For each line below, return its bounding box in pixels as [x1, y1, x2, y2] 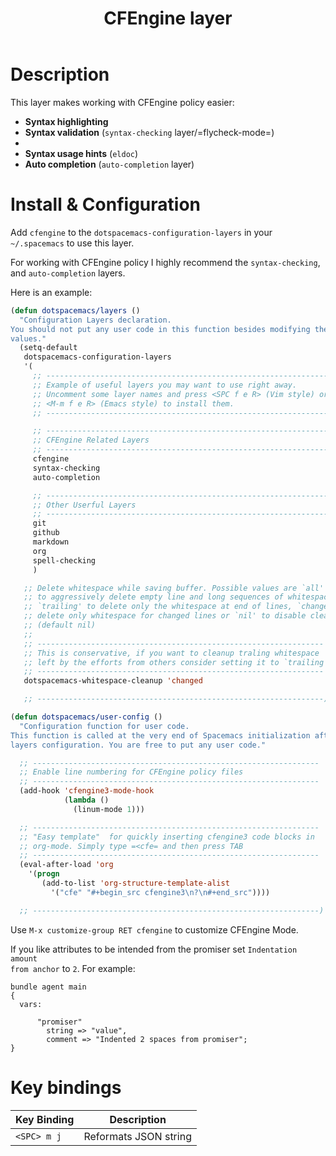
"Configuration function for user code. [19, 721, 190, 731]
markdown [32, 537, 70, 547]
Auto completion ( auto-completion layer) [24, 158, 195, 170]
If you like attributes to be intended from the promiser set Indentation [10, 943, 298, 955]
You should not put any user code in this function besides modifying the [10, 324, 329, 334]
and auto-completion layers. [10, 267, 126, 279]
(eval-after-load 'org [19, 860, 114, 870]
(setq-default [19, 343, 78, 353]
